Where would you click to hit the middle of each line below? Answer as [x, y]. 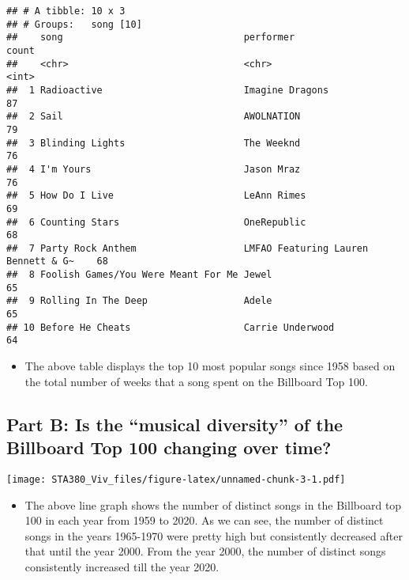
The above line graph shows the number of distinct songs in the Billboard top [213, 504]
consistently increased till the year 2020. [122, 566]
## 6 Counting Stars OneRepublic [156, 222]
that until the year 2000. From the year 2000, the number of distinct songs [205, 551]
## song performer [151, 38]
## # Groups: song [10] [74, 24]
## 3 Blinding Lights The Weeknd [154, 143]
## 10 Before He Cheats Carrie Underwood [171, 327]
